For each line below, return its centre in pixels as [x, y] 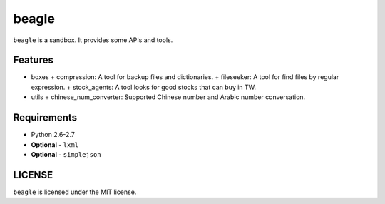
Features [33, 60]
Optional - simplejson [66, 154]
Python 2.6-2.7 [53, 135]
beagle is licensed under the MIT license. [75, 192]
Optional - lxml [55, 144]
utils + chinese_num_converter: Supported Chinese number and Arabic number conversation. [168, 97]
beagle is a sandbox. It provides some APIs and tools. [93, 40]
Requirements [45, 118]
